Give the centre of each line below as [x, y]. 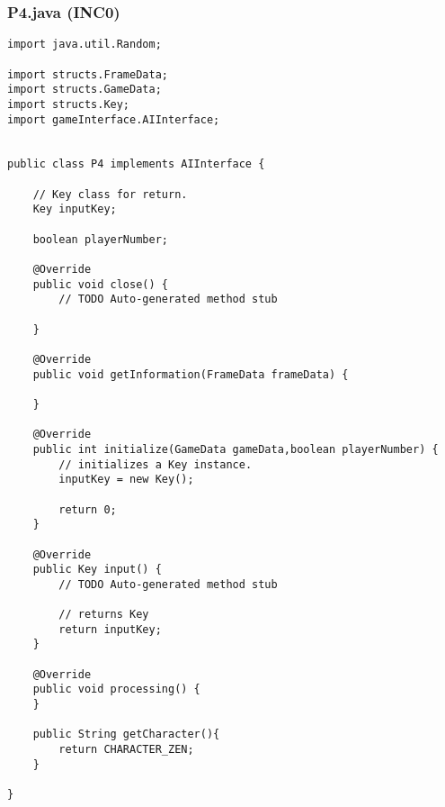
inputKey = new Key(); [126, 480]
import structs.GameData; [85, 90]
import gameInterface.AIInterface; [114, 119]
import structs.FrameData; [88, 74]
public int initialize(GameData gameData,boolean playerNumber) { [236, 449]
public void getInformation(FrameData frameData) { [191, 374]
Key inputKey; [75, 209]
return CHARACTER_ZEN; [126, 750]
